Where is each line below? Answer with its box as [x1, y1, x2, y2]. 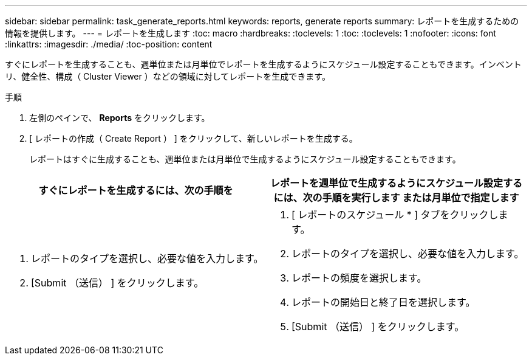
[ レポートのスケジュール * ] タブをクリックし [292, 209, 499, 221]
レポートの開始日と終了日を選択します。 [292, 296, 476, 308]
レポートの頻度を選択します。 [292, 272, 427, 284]
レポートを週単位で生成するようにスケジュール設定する [270, 177, 522, 189]
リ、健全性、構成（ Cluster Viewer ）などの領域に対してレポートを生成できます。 [5, 71, 330, 81]
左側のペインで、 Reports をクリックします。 [29, 112, 210, 123]
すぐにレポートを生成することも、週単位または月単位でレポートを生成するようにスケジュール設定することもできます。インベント [5, 59, 522, 69]
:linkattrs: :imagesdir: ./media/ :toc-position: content [5, 39, 213, 49]
